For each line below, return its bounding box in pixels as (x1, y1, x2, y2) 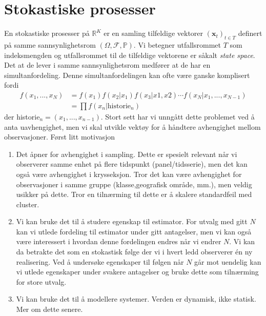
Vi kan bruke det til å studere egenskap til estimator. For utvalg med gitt (16, 216, 248, 227)
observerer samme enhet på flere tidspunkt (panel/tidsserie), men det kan (16, 159, 248, 169)
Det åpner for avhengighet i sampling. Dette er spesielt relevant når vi (16, 148, 237, 159)
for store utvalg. (16, 276, 67, 287)
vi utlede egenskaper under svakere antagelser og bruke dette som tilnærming (16, 266, 259, 277)
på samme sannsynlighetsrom (4, 39, 96, 50)
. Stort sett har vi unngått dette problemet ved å (100, 111, 255, 122)
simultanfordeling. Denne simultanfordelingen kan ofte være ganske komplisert (4, 69, 250, 80)
